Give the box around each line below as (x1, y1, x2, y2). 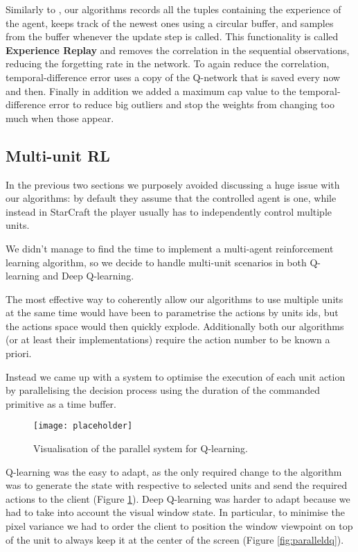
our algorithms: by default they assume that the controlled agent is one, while (6, 191, 337, 205)
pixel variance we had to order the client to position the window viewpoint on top (6, 519, 353, 533)
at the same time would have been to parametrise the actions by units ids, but (6, 305, 339, 320)
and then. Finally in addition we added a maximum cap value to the (6, 83, 296, 98)
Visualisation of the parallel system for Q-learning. (33, 441, 249, 456)
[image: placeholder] (33, 421, 133, 431)
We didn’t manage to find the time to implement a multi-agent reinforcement (6, 241, 334, 255)
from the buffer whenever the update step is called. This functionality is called (6, 29, 339, 44)
